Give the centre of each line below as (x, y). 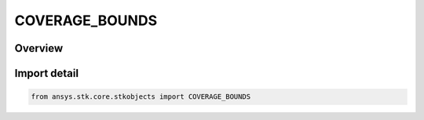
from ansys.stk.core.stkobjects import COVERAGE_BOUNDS (141, 97)
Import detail (46, 73)
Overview (39, 48)
